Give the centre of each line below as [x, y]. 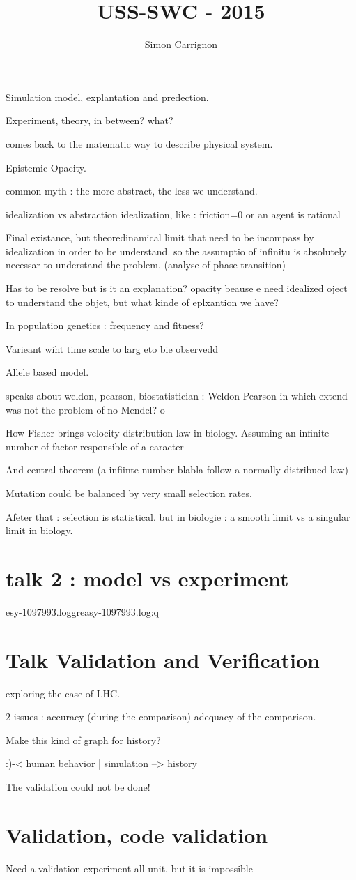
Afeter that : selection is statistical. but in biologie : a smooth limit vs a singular [178, 516]
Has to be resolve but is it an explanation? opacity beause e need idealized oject [177, 288]
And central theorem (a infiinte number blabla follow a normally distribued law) [177, 470]
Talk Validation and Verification [163, 659]
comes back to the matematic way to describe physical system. [139, 143]
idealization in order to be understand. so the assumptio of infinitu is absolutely [176, 251]
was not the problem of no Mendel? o [85, 409]
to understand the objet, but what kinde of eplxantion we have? [142, 302]
